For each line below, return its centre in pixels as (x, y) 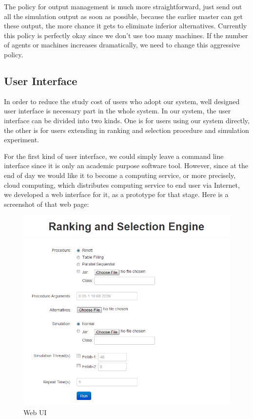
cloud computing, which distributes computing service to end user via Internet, (122, 185)
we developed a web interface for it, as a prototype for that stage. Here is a (116, 194)
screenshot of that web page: (47, 204)
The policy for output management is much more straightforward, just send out (123, 6)
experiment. (21, 140)
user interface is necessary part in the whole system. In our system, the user (117, 111)
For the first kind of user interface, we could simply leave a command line (114, 156)
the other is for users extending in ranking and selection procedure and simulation (126, 130)
